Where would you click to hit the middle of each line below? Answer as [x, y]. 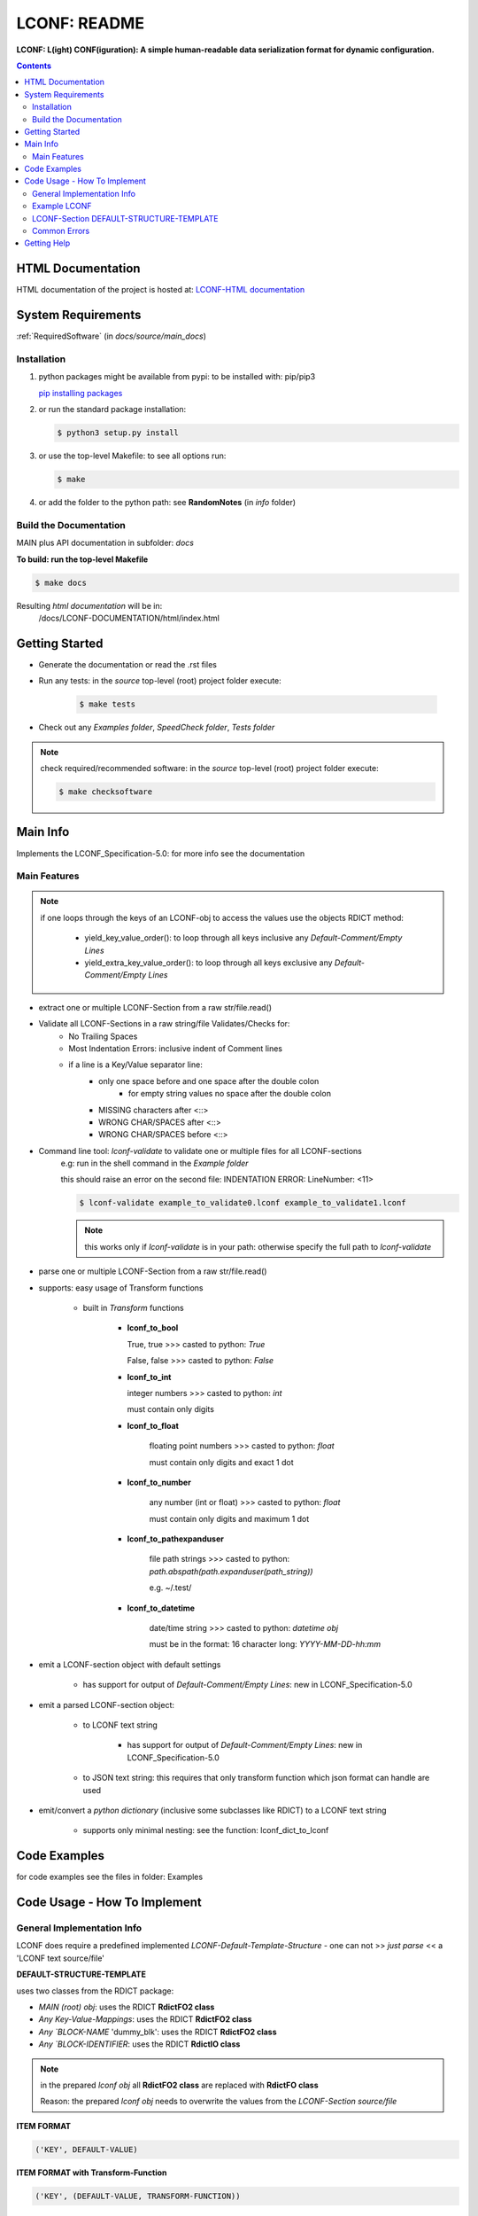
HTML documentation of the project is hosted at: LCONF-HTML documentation [161, 290]
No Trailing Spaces [103, 1036]
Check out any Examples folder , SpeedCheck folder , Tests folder [157, 728]
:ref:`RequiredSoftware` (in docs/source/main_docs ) [112, 336]
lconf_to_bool [153, 1328]
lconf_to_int [149, 1377]
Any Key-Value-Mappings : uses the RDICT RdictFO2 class [145, 2019]
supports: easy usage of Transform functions [121, 1287]
